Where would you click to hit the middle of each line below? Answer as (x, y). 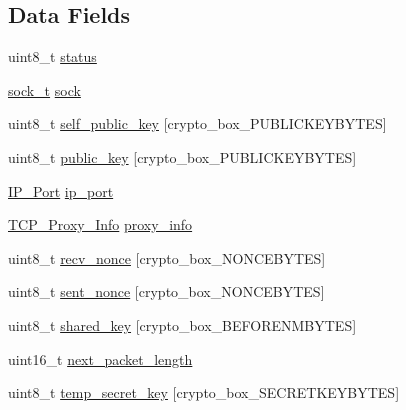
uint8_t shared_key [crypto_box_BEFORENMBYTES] (182, 324)
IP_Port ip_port (61, 190)
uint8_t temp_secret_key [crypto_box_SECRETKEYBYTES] (204, 392)
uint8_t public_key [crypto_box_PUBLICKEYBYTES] (182, 156)
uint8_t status (52, 56)
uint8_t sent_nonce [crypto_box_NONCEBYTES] (166, 291)
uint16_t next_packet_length (100, 358)
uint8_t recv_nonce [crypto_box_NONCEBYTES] (167, 257)
